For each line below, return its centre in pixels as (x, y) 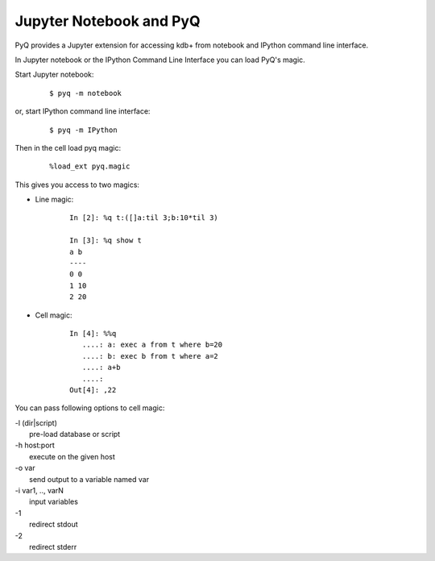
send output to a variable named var (89, 479)
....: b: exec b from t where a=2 (150, 356)
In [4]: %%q (93, 333)
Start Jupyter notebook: (54, 75)
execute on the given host (72, 456)
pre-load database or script (75, 434)
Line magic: (54, 199)
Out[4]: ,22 (93, 390)
